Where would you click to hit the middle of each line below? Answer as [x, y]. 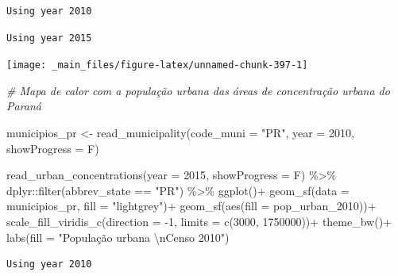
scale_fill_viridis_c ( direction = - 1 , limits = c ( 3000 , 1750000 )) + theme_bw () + [199, 221]
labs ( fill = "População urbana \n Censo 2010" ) [118, 237]
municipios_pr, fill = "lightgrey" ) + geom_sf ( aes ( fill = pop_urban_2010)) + [191, 206]
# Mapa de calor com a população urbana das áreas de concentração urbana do [198, 90]
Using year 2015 [49, 38]
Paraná [24, 106]
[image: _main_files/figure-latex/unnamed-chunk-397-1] [157, 65]
